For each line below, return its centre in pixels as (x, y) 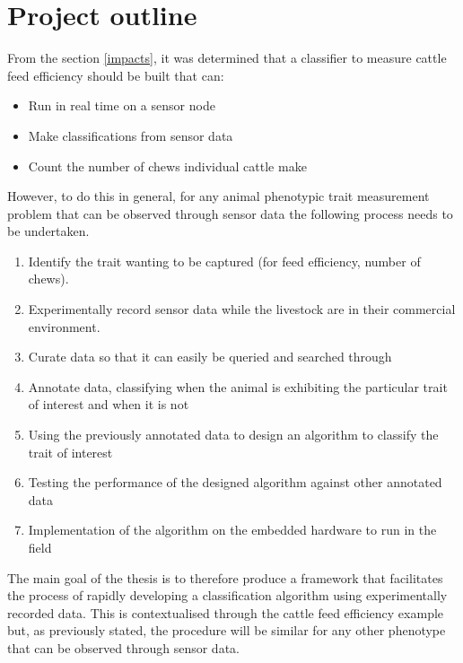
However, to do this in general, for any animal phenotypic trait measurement (218, 196)
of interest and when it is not (109, 404)
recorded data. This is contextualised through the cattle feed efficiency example (226, 612)
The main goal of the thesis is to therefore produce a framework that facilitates (225, 577)
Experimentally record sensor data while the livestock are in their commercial (242, 309)
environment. (64, 326)
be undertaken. (48, 231)
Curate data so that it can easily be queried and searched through (210, 357)
